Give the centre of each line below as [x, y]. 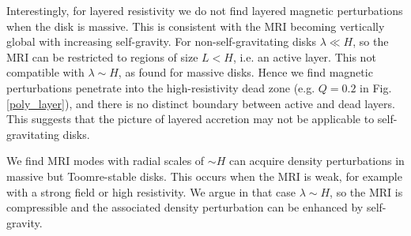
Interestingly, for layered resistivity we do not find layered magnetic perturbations [205, 10]
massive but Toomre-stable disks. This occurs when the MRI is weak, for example [204, 176]
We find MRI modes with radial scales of [106, 161]
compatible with [45, 72]
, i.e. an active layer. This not [304, 56]
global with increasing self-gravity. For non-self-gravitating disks [161, 41]
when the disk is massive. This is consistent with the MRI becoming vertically [196, 26]
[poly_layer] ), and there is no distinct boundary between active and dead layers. [201, 103]
